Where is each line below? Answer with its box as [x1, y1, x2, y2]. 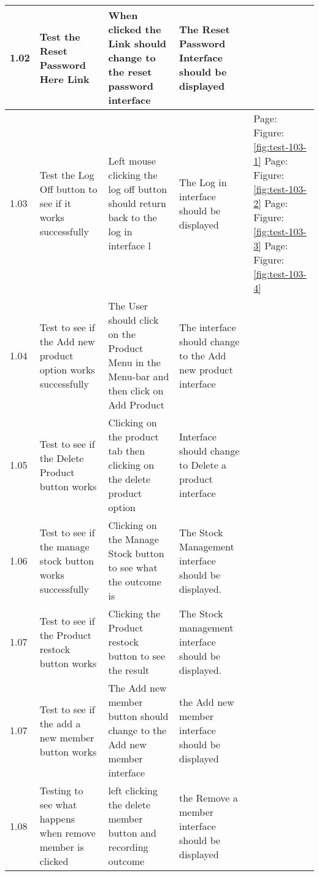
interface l [108, 238, 151, 252]
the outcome [108, 574, 161, 589]
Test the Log [39, 168, 94, 182]
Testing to [39, 783, 83, 797]
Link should [108, 36, 167, 50]
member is [39, 840, 84, 854]
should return [108, 196, 166, 210]
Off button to [39, 182, 98, 196]
